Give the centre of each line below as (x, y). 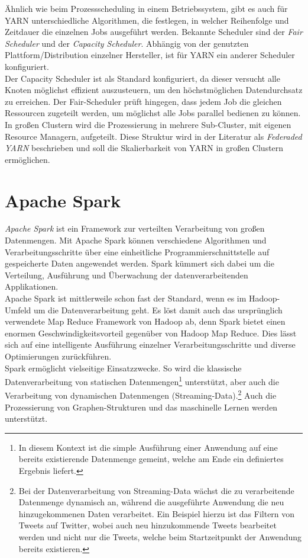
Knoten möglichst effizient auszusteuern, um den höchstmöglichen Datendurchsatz (154, 90)
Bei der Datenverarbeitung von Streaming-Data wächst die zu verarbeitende (156, 490)
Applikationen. (32, 286)
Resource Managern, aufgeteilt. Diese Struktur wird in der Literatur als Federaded (153, 136)
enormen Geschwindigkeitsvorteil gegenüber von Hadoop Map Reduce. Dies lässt (151, 333)
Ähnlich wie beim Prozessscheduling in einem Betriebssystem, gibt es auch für (146, 8)
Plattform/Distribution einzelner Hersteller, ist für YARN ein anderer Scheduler (150, 55)
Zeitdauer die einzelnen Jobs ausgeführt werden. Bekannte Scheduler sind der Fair (154, 32)
